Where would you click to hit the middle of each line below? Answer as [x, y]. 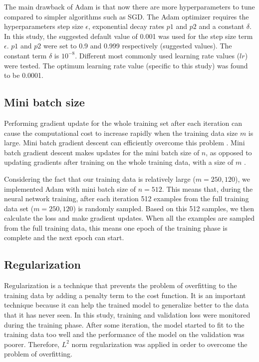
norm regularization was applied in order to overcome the [159, 344]
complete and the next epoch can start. [64, 237]
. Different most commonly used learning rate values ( [157, 55]
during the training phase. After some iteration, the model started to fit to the [124, 324]
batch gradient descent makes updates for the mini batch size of [102, 152]
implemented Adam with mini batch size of [70, 188]
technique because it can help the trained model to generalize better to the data [127, 305]
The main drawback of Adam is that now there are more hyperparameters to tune [129, 6]
